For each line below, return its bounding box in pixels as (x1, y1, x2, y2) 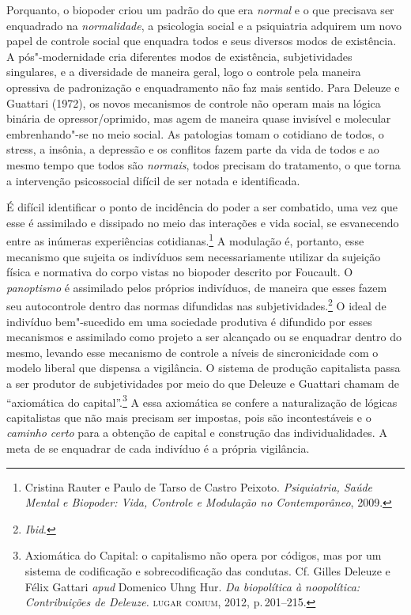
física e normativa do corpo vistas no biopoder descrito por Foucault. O (6, 264, 353, 280)
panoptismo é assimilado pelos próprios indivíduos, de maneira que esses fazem (6, 279, 387, 295)
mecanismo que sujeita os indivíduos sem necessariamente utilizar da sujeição (6, 248, 381, 264)
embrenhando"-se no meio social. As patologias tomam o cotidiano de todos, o (6, 125, 384, 142)
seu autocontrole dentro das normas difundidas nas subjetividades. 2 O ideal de (6, 295, 386, 313)
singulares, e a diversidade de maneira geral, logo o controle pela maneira (6, 63, 361, 80)
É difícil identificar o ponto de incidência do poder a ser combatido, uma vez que (6, 199, 398, 215)
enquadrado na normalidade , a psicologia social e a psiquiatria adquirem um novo (6, 17, 402, 33)
